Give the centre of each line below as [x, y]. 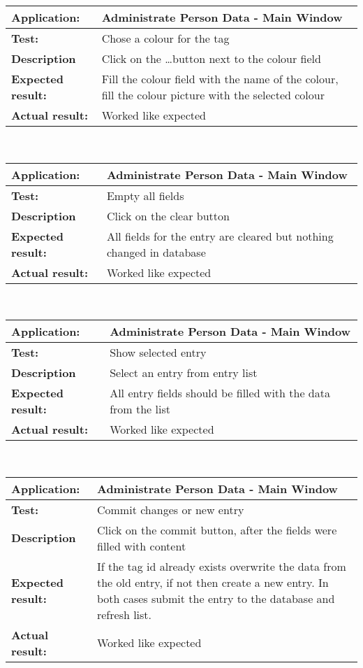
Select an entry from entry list [184, 373]
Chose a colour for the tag [165, 38]
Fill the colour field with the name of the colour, [220, 79]
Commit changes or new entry [170, 509]
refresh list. [124, 614]
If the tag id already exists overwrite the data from [221, 566]
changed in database [156, 252]
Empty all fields [145, 195]
